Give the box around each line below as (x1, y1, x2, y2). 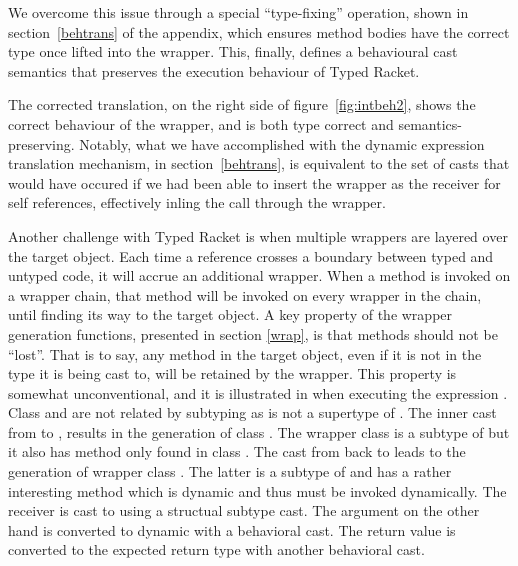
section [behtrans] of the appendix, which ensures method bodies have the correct (8, 21, 510, 42)
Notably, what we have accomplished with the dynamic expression (79, 133, 485, 154)
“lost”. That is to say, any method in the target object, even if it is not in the (8, 343, 482, 364)
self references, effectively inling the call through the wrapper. (8, 192, 386, 213)
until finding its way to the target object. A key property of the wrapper (8, 304, 453, 325)
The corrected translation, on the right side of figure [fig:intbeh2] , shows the (8, 94, 476, 115)
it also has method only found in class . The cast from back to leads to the (8, 441, 466, 462)
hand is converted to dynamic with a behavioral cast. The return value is (8, 519, 456, 540)
